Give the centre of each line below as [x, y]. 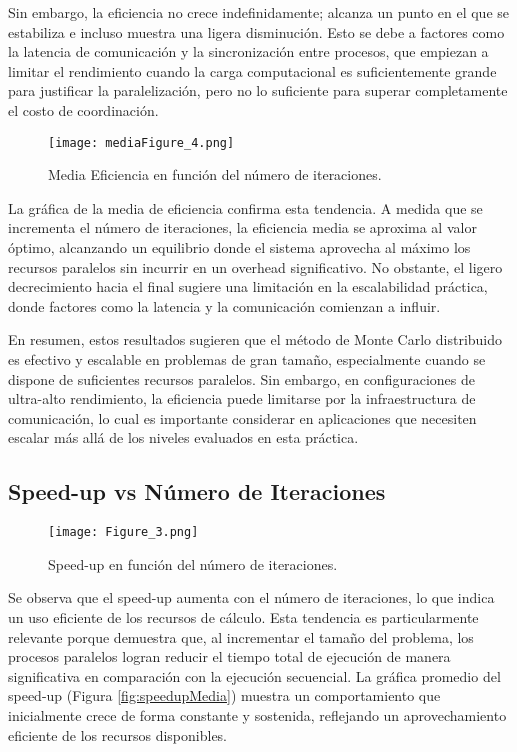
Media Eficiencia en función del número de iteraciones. [215, 174]
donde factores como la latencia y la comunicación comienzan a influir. [224, 305]
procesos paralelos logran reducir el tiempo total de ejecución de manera [229, 656]
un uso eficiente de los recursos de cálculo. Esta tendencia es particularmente [243, 616]
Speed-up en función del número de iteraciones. [193, 563]
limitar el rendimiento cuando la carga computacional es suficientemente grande [252, 70]
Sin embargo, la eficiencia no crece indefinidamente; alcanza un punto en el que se [259, 12]
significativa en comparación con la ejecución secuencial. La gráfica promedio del [254, 675]
